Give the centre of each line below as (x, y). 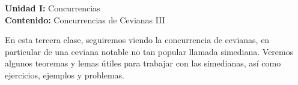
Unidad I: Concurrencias (53, 8)
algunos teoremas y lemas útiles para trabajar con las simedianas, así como (143, 63)
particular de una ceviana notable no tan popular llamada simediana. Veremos (149, 51)
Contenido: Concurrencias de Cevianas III (85, 19)
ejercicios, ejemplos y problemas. (65, 75)
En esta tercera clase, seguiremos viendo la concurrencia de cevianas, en (137, 40)
